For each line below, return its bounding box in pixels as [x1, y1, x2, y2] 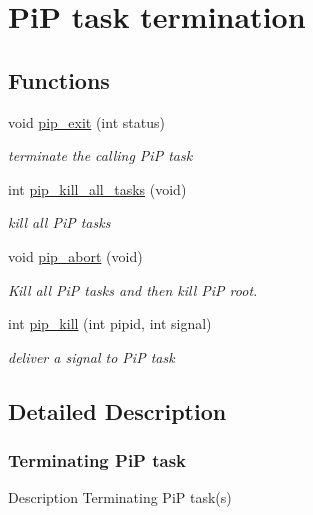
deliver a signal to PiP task [8, 346, 175, 367]
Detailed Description [8, 395, 227, 426]
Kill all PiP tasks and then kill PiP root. [8, 279, 258, 300]
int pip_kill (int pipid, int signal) [8, 313, 212, 334]
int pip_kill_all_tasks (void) [8, 178, 187, 199]
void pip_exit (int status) [8, 111, 165, 132]
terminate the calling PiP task [8, 145, 193, 166]
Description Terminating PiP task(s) [8, 487, 232, 508]
